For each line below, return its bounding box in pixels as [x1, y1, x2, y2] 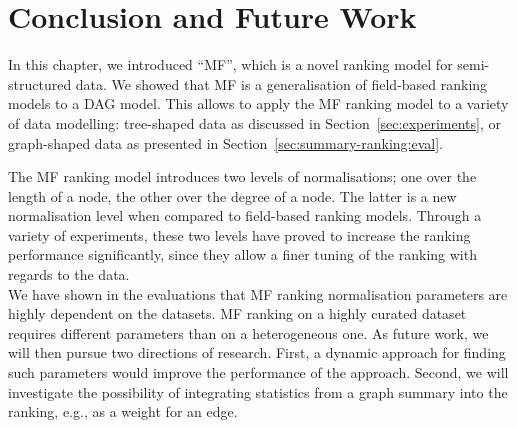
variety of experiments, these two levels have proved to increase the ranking [8, 224, 471, 245]
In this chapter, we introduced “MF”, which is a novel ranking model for [8, 54, 453, 75]
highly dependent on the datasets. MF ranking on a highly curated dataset [8, 303, 467, 324]
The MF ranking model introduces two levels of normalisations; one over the [8, 166, 477, 187]
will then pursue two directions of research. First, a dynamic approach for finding [8, 342, 506, 363]
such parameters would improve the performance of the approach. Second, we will [8, 362, 509, 383]
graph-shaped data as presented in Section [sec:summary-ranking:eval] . [8, 132, 443, 153]
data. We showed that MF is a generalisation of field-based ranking [75, 73, 488, 94]
